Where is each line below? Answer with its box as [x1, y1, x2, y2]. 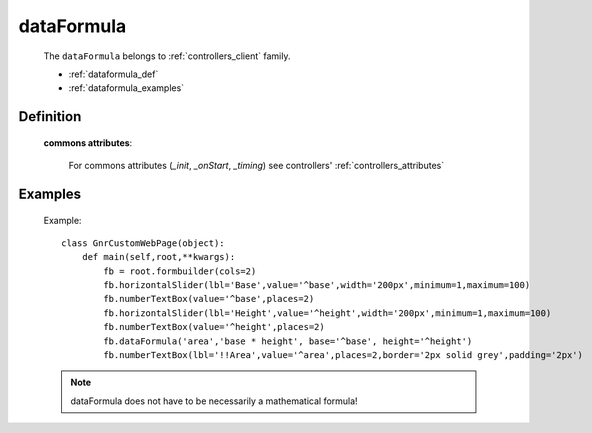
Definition [18, 108, 82, 125]
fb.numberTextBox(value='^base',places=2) [103, 293, 315, 305]
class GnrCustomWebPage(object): [61, 237, 225, 249]
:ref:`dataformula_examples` [68, 82, 185, 94]
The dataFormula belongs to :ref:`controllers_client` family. [43, 50, 291, 62]
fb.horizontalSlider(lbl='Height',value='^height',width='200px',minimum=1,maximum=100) [103, 307, 552, 319]
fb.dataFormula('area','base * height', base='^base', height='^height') [103, 335, 473, 347]
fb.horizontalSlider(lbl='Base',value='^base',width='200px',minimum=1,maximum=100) [103, 280, 531, 291]
